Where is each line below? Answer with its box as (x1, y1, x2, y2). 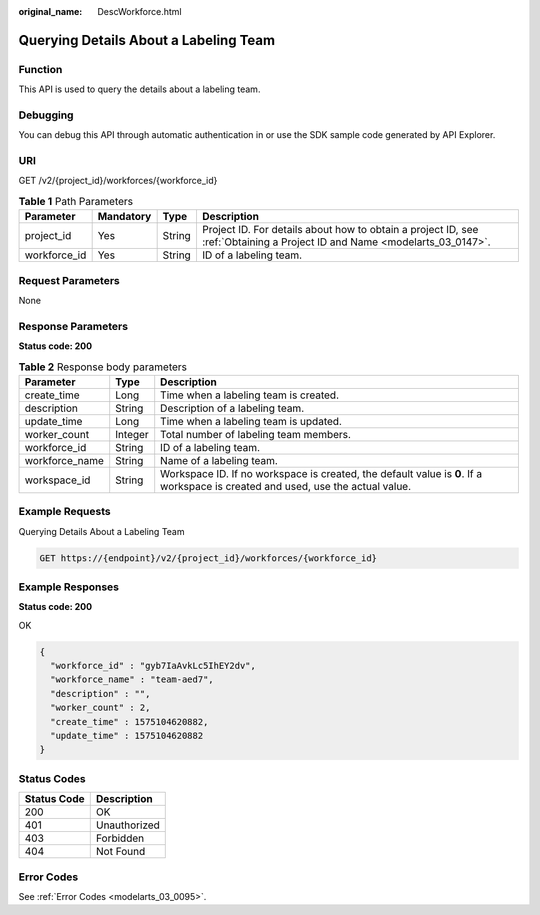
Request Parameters (18, 273, 120, 287)
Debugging (18, 108, 74, 122)
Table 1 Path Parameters (18, 195, 134, 209)
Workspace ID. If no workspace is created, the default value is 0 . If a (160, 466, 483, 480)
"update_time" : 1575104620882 (50, 730, 204, 742)
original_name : (18, 6, 83, 17)
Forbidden (95, 831, 145, 845)
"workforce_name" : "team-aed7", (50, 674, 214, 685)
